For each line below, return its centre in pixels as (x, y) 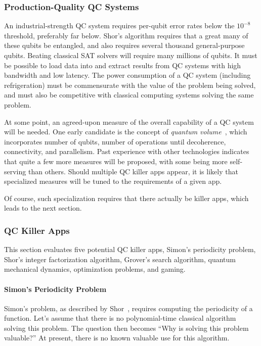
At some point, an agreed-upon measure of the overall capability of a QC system (129, 121)
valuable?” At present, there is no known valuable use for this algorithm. (117, 338)
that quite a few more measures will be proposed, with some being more (116, 161)
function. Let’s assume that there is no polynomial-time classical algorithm (120, 318)
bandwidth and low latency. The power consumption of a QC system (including (127, 75)
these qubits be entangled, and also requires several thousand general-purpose (124, 45)
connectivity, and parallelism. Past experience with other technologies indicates (127, 151)
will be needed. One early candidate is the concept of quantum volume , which (126, 132)
